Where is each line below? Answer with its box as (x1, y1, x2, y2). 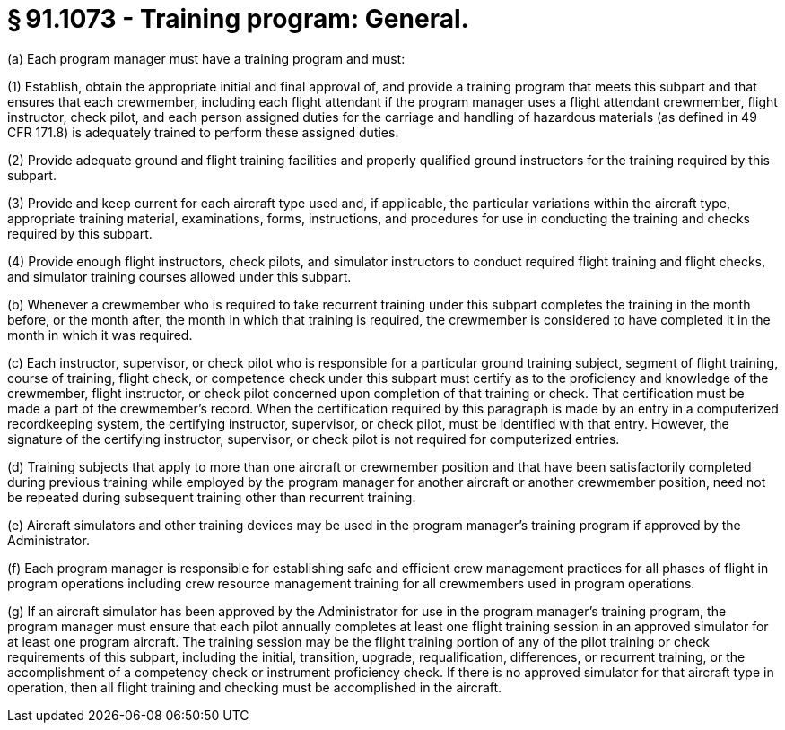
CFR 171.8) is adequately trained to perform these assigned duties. (7, 124, 399, 140)
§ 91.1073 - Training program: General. (7, 4, 469, 34)
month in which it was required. (7, 326, 193, 343)
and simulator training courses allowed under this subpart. (7, 268, 352, 284)
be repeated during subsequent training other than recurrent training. (7, 489, 416, 505)
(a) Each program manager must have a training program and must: (7, 50, 406, 66)
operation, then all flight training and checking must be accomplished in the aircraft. (7, 679, 502, 695)
